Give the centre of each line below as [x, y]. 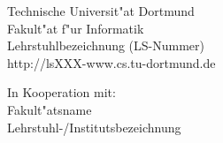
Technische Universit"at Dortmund [101, 11]
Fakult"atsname [50, 109]
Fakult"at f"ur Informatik [76, 28]
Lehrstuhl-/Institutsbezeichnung [94, 127]
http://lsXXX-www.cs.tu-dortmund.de [111, 62]
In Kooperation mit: [62, 92]
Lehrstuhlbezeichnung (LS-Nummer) [106, 45]
